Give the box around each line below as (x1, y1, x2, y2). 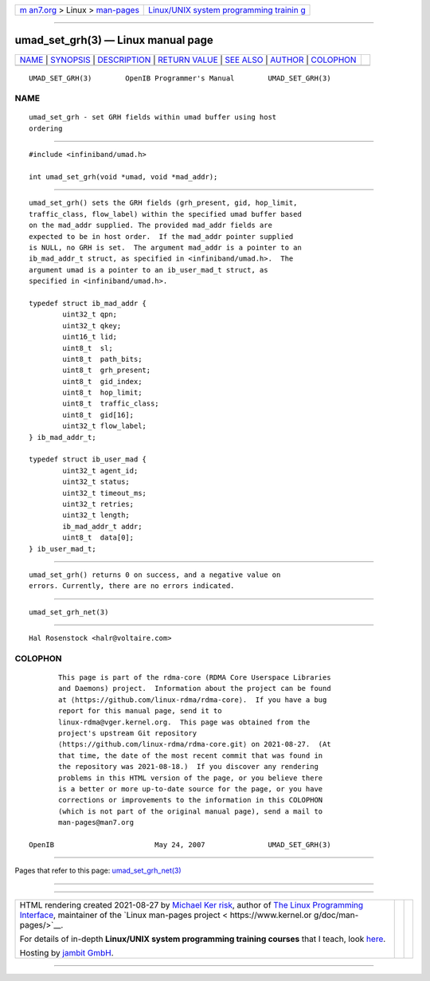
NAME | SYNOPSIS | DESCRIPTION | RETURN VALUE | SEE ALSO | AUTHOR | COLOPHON (19, 54, 357, 65)
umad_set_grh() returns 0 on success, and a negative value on (29, 570, 281, 579)
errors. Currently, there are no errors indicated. (29, 582, 235, 591)
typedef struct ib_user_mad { (29, 455, 147, 464)
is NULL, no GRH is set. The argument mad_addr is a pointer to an (29, 243, 302, 252)
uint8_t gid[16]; (62, 410, 135, 419)
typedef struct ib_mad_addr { (29, 299, 147, 308)
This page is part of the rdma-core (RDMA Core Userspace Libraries (58, 673, 331, 682)
